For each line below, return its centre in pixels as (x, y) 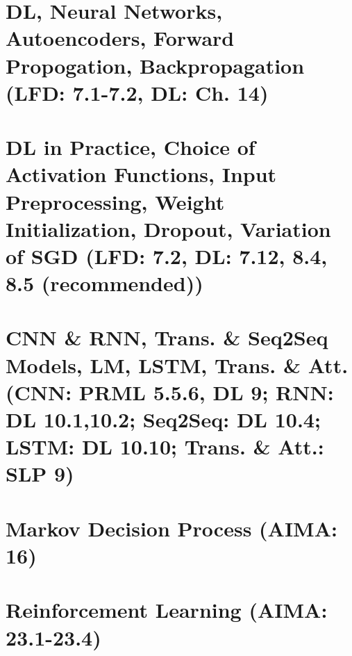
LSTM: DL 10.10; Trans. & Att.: (165, 446)
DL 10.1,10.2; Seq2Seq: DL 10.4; (163, 419)
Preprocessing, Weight (115, 201)
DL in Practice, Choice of (131, 147)
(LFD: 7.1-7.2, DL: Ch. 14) (137, 92)
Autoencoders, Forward (120, 38)
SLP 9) (40, 474)
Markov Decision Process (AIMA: (171, 528)
